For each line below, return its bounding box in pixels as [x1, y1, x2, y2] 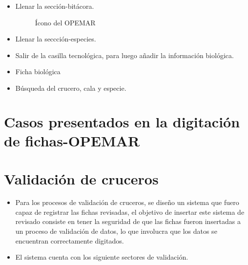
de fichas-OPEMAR [4, 130, 140, 150]
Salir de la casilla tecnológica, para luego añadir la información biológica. [15, 50, 234, 60]
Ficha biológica [15, 66, 61, 77]
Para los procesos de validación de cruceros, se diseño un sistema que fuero [15, 197, 239, 207]
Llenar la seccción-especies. [15, 34, 96, 44]
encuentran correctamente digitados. [15, 235, 124, 245]
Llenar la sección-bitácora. [15, 1, 94, 11]
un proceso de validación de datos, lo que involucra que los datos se [15, 226, 217, 236]
